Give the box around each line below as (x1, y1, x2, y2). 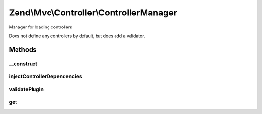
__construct (9, 60, 38, 67)
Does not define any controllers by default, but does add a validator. (9, 33, 145, 39)
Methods (9, 45, 37, 54)
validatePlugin (9, 86, 44, 93)
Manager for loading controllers (9, 24, 72, 30)
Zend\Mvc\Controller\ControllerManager (9, 7, 177, 18)
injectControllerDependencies (9, 73, 82, 80)
